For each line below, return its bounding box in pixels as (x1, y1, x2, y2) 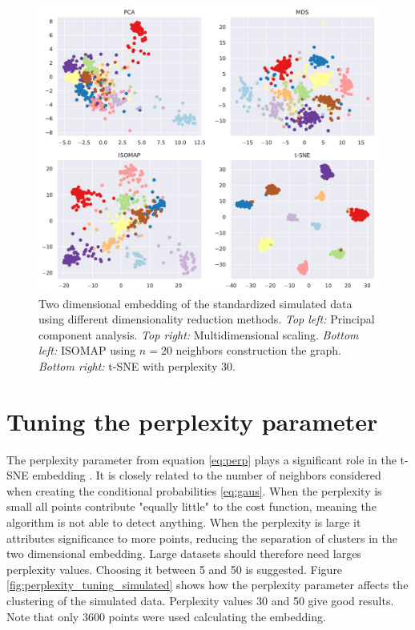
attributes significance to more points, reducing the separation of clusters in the (6, 529, 397, 546)
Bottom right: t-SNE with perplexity (38, 357, 218, 374)
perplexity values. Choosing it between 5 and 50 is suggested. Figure (6, 560, 343, 577)
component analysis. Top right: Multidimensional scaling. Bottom (38, 326, 359, 343)
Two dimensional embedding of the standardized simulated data (38, 295, 353, 311)
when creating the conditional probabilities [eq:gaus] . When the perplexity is (6, 482, 382, 499)
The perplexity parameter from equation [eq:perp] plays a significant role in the (6, 451, 397, 467)
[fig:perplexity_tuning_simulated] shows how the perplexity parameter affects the (6, 576, 409, 593)
